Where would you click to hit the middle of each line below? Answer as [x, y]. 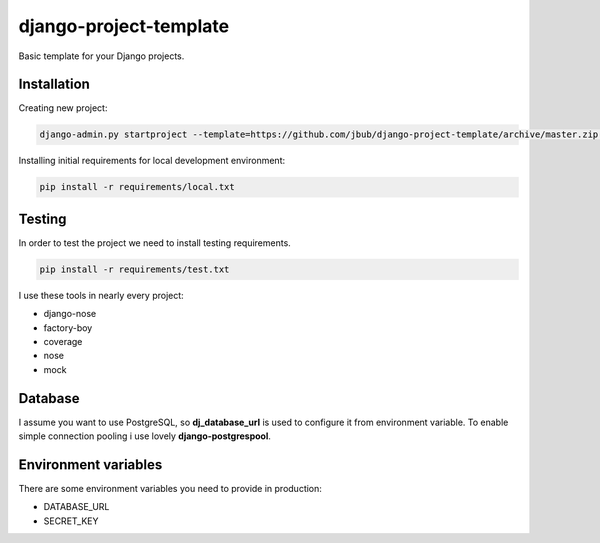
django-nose [70, 314]
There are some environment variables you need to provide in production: [170, 489]
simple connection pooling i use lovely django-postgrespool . [145, 436]
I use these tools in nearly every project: [101, 295]
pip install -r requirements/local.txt [137, 187]
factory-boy [68, 327]
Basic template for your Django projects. [101, 56]
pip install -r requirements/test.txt [134, 269]
